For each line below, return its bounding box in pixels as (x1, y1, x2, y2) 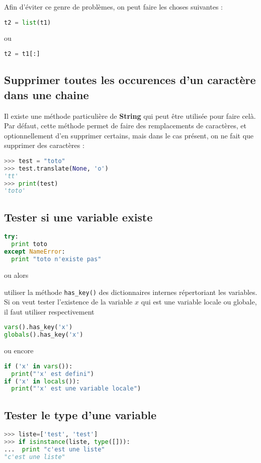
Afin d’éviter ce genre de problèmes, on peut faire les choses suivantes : (4, 2, 223, 12)
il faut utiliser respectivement (4, 306, 95, 317)
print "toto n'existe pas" (11, 256, 102, 263)
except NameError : (4, 248, 65, 256)
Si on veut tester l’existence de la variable (4, 296, 133, 307)
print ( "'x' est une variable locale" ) (11, 385, 141, 393)
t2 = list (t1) (4, 19, 51, 26)
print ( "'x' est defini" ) (11, 370, 95, 377)
